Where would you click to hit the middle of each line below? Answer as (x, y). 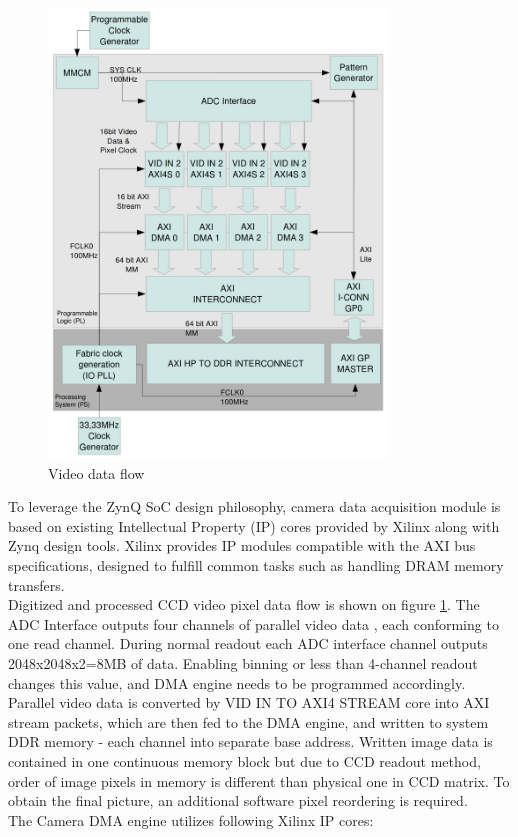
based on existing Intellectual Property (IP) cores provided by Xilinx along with (254, 525)
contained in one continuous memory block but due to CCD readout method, (244, 760)
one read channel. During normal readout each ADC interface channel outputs (248, 643)
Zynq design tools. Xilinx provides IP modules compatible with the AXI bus (242, 545)
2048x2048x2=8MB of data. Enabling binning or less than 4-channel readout (243, 663)
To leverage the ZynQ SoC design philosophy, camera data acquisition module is (254, 506)
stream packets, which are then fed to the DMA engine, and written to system (248, 721)
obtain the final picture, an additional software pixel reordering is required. (238, 800)
